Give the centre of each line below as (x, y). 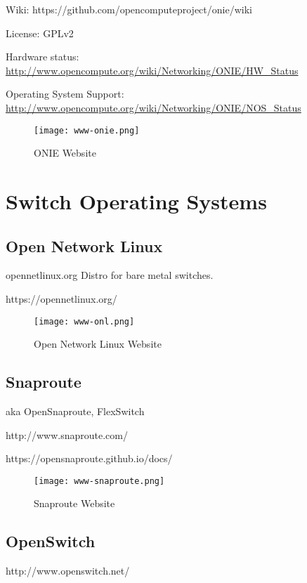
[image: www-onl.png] (84, 321)
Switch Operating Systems (136, 201)
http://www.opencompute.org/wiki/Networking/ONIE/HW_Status (152, 70)
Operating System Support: (65, 94)
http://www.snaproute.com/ (67, 434)
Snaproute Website (74, 503)
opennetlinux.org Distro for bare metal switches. (110, 275)
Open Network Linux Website (98, 344)
